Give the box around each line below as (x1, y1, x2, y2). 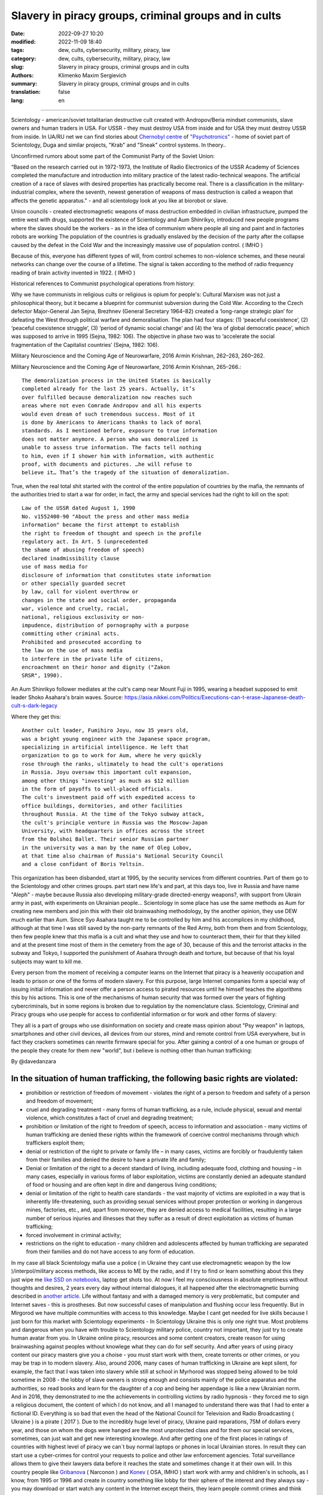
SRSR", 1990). (22, 672, 63, 679)
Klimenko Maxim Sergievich (58, 72, 127, 79)
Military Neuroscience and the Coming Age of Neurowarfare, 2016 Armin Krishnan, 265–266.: (11, 363, 242, 370)
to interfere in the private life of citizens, (22, 655, 164, 662)
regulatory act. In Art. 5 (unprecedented (22, 538, 148, 545)
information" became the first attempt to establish (22, 521, 179, 529)
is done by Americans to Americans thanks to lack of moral (22, 419, 202, 426)
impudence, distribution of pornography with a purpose (22, 622, 189, 628)
